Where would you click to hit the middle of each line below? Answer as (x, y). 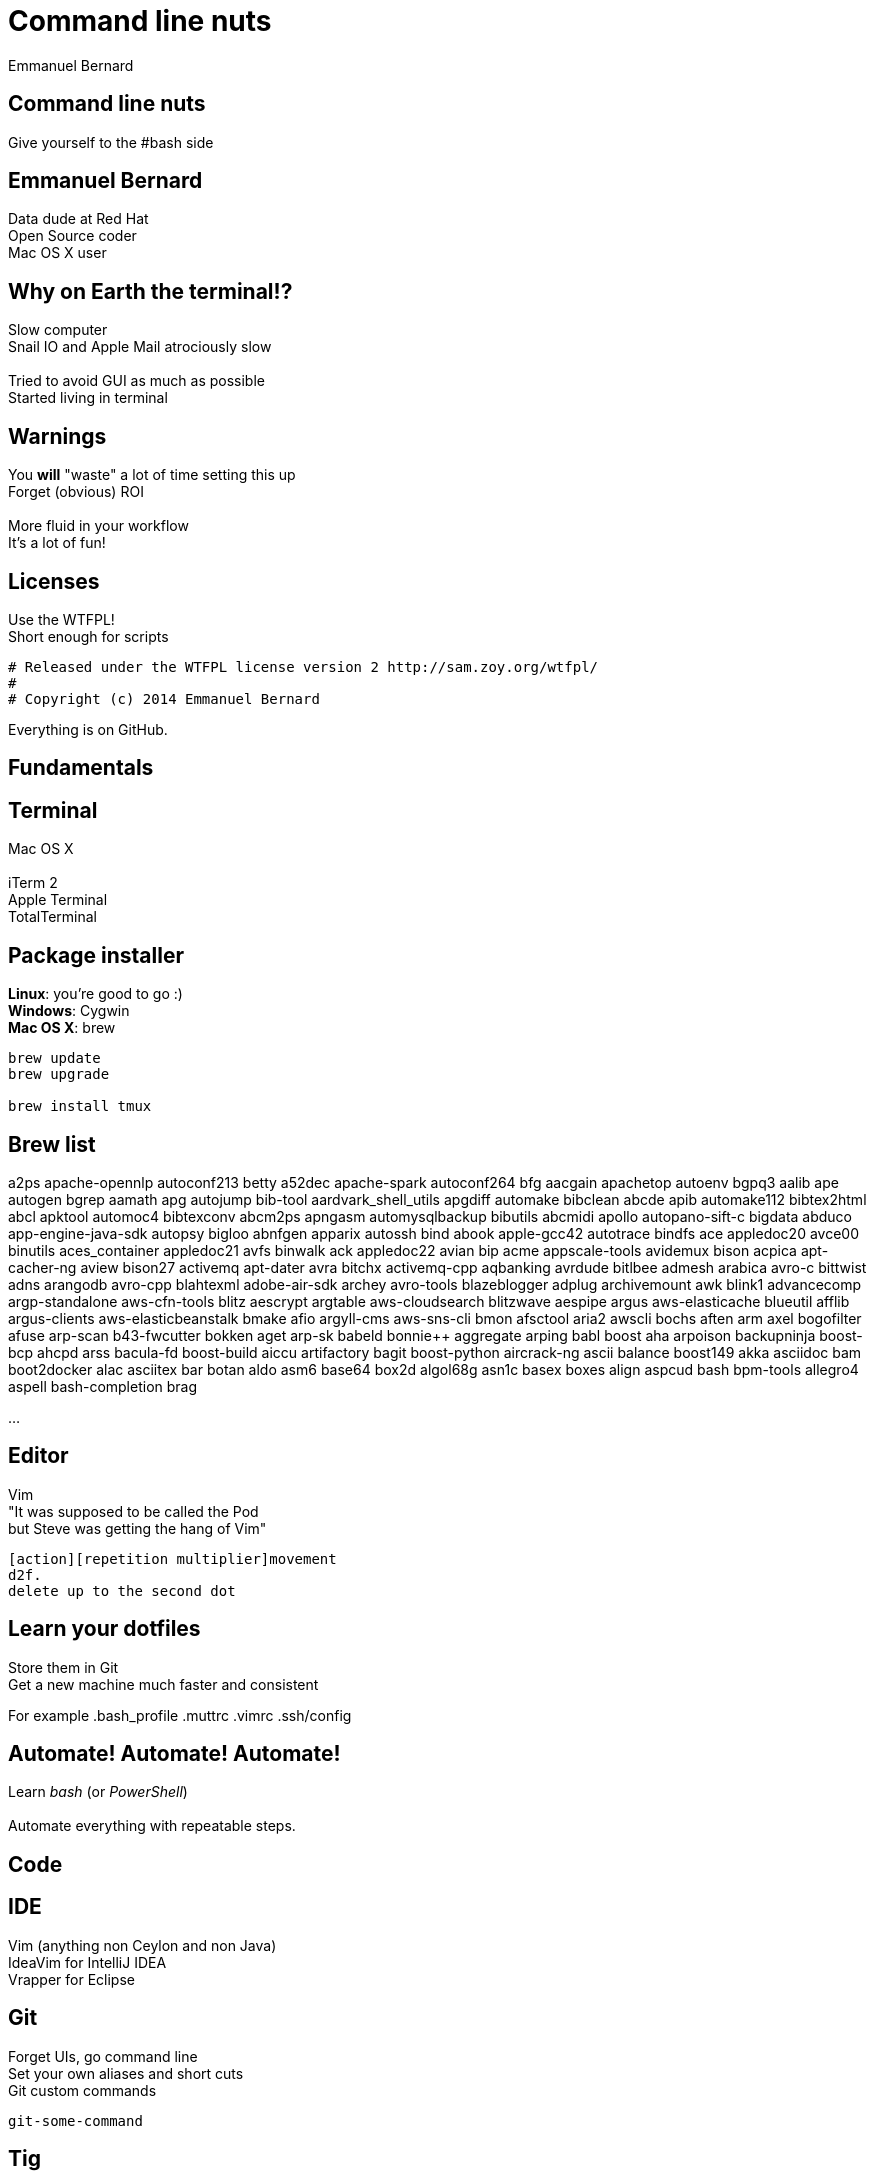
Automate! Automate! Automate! (174, 1754)
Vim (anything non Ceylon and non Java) (142, 1945)
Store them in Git (63, 1667)
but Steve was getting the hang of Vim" (137, 1528)
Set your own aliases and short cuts (126, 2073)
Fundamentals (81, 768)
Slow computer (58, 330)
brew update (54, 1058)
